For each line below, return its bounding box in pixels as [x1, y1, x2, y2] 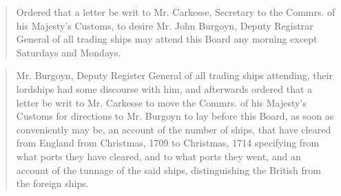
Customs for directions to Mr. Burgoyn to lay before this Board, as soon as [16, 109, 334, 123]
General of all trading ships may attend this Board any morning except [16, 32, 318, 46]
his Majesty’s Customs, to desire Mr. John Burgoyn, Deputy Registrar [16, 18, 313, 32]
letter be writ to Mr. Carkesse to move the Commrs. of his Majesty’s [16, 95, 307, 109]
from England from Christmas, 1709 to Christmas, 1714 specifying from [16, 135, 320, 150]
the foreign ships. [16, 176, 89, 190]
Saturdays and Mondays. [16, 45, 121, 59]
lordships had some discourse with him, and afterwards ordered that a [16, 81, 313, 96]
